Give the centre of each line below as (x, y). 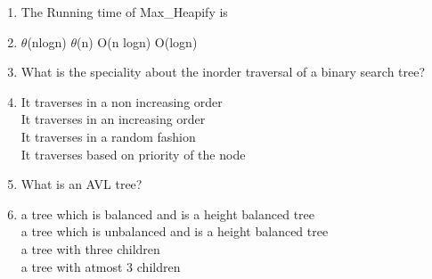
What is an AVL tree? (82, 184)
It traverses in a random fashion (108, 136)
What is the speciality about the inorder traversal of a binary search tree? (223, 72)
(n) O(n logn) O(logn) (137, 41)
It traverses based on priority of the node (133, 154)
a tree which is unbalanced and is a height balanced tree (175, 231)
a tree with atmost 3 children (101, 266)
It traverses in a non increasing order (122, 101)
